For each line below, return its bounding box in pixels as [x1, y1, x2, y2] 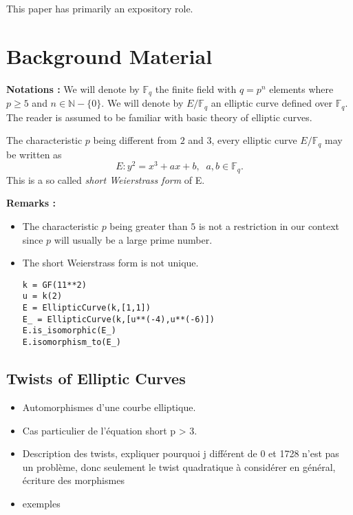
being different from [93, 133, 177, 147]
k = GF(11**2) [22, 280, 87, 290]
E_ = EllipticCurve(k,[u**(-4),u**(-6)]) [22, 314, 215, 324]
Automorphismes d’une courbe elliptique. [22, 399, 196, 414]
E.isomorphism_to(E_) [22, 337, 121, 348]
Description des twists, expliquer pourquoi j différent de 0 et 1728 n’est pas [22, 446, 339, 461]
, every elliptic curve [211, 133, 297, 147]
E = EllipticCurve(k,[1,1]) [22, 303, 151, 313]
